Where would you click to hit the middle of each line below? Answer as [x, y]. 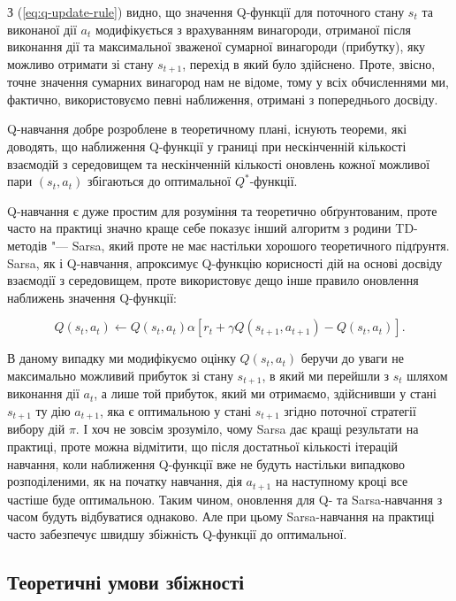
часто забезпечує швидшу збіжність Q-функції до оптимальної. [177, 533]
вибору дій [36, 429]
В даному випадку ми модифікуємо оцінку [122, 358]
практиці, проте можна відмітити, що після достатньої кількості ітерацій [203, 447]
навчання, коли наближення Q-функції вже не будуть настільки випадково [206, 463]
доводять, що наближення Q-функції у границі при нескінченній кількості [207, 146]
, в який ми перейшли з [326, 375]
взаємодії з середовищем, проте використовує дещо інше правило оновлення [213, 280]
